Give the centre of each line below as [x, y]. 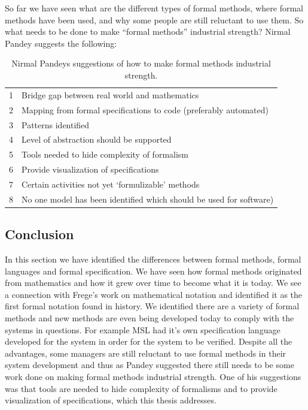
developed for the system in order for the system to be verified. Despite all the [149, 341]
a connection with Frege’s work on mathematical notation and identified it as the [154, 294]
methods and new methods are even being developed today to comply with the [150, 317]
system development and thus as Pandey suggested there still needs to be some [150, 365]
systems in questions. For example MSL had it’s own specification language [143, 329]
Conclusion [39, 234]
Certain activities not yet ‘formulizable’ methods [111, 184]
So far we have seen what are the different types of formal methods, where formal [154, 8]
